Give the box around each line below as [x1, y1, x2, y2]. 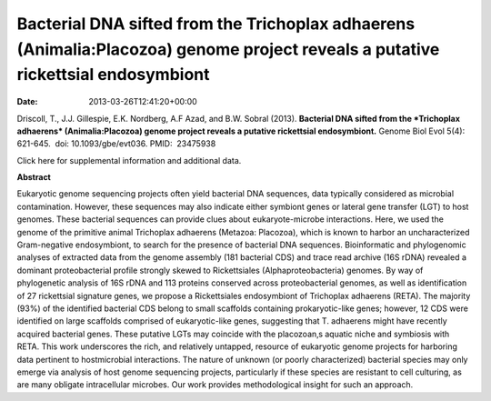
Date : [16, 96, 38, 107]
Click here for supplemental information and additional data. [16, 155, 242, 165]
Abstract [16, 172, 52, 183]
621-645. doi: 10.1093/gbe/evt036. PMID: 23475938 [16, 138, 216, 149]
